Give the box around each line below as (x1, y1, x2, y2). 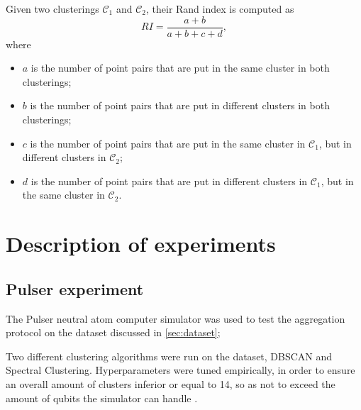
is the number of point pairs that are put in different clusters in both (30, 98, 330, 113)
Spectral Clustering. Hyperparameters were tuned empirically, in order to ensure (6, 362, 355, 377)
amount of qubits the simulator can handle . (6, 390, 198, 405)
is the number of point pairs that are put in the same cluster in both (30, 60, 330, 75)
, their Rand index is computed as (145, 1, 294, 16)
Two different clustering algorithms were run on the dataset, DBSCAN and (6, 348, 333, 363)
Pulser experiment (6, 277, 144, 299)
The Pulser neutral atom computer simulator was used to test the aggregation (6, 311, 345, 326)
